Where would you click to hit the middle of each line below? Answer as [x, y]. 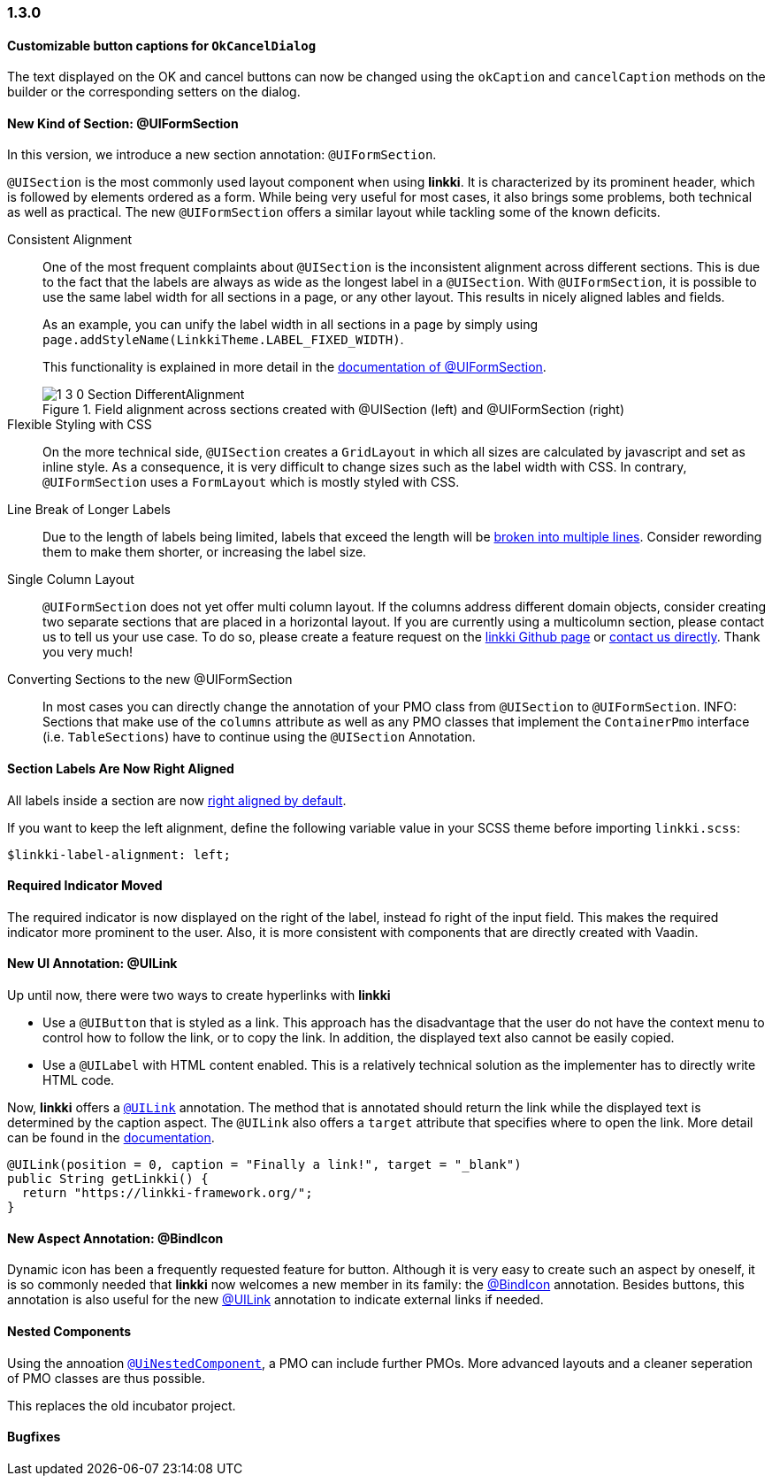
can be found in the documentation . [111, 1138]
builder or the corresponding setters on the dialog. [154, 92]
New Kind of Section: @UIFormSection [123, 123]
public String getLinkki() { [108, 1179]
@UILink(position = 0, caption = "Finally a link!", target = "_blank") [264, 1165]
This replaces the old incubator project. [122, 1405]
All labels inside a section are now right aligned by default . [177, 800]
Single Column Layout [71, 580]
